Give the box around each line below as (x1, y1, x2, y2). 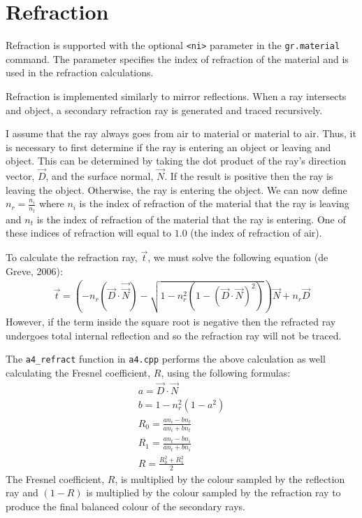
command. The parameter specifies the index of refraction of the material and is (6, 51, 349, 66)
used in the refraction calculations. (6, 65, 154, 80)
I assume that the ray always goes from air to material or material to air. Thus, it (6, 126, 356, 141)
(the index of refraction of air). (190, 225, 322, 240)
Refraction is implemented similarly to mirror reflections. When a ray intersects (6, 88, 347, 103)
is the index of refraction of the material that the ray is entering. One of (36, 211, 346, 226)
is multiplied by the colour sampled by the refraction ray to (86, 485, 341, 500)
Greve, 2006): (6, 263, 63, 278)
